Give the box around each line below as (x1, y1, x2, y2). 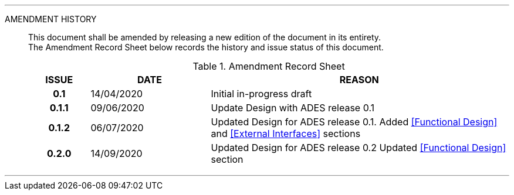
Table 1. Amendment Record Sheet (192, 60, 345, 72)
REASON (339, 74, 379, 85)
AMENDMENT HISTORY (5, 14, 97, 24)
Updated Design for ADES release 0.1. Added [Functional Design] (211, 116, 498, 128)
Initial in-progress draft (211, 88, 312, 100)
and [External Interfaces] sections (211, 128, 361, 139)
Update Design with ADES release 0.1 (211, 102, 375, 114)
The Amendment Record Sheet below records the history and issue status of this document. (28, 42, 384, 52)
